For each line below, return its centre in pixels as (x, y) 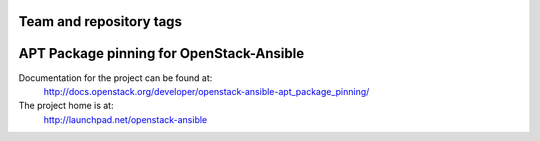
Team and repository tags (100, 21)
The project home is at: (66, 106)
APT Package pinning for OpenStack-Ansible (161, 53)
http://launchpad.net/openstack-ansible (125, 119)
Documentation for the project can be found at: (115, 77)
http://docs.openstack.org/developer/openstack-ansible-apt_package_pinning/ (206, 91)
